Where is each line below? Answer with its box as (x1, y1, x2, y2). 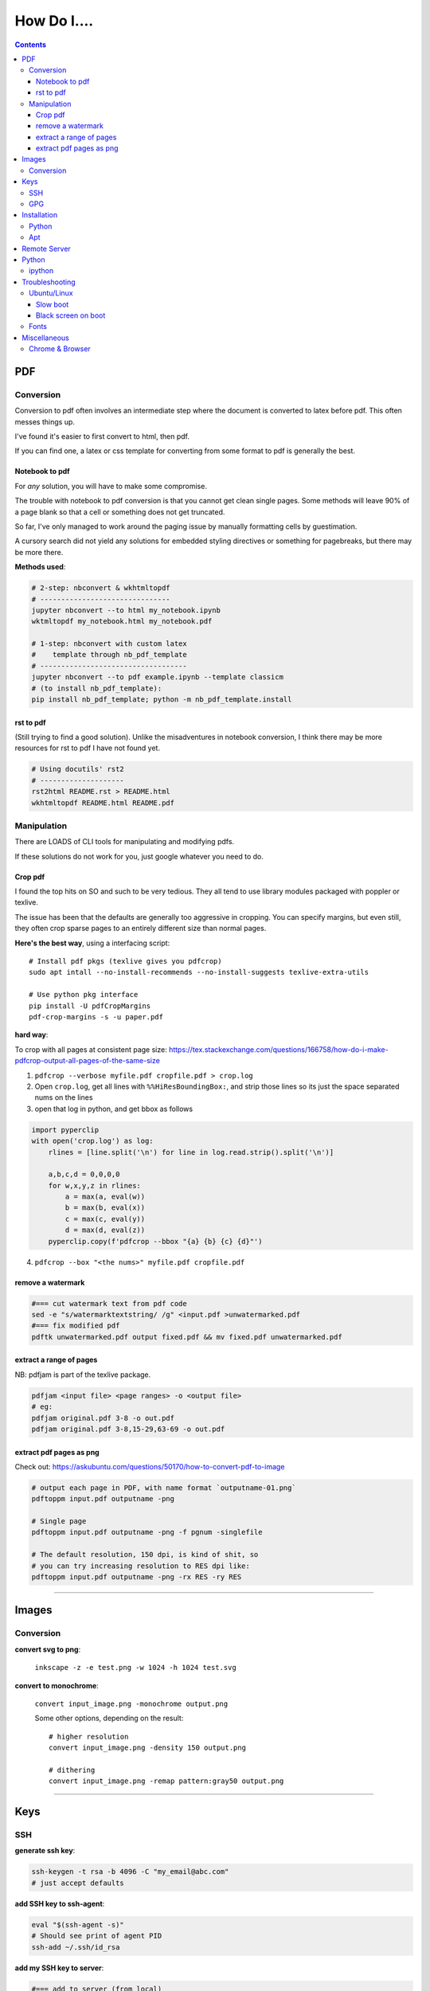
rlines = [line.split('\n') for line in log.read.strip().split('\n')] (48, 1148, 334, 1156)
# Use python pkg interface (29, 990, 139, 999)
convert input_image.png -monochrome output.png (34, 1699, 229, 1708)
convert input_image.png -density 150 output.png (49, 1743, 247, 1752)
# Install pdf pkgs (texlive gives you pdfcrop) (29, 956, 222, 966)
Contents (14, 40, 47, 49)
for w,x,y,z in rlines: (48, 1181, 141, 1190)
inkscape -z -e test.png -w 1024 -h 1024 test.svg (34, 1663, 236, 1672)
